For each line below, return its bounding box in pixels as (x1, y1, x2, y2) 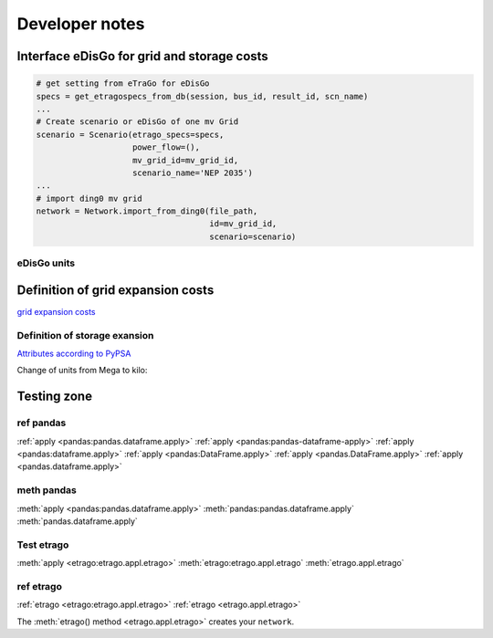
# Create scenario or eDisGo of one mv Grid (36, 117, 239, 127)
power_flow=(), (132, 142, 201, 152)
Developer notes (16, 14, 145, 34)
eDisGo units (16, 256, 76, 269)
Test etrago (16, 539, 69, 551)
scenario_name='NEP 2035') (132, 167, 253, 178)
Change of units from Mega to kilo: (16, 365, 148, 376)
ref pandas (16, 416, 67, 429)
